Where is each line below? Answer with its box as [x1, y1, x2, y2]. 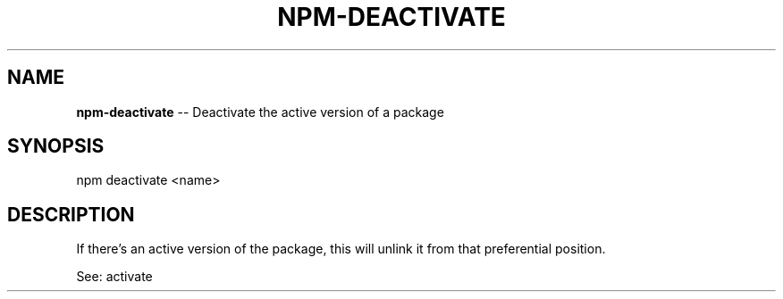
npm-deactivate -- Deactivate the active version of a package [76, 104, 444, 120]
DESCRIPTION [7, 203, 135, 226]
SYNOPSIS [7, 135, 105, 158]
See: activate [76, 269, 153, 285]
